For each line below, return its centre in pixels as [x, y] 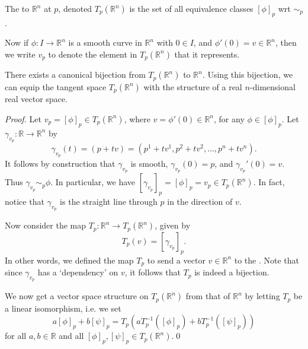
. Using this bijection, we [248, 74]
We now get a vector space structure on [77, 296]
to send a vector [176, 260]
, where [137, 118]
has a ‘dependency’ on [78, 272]
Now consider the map [45, 225]
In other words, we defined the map [69, 260]
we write [20, 54]
